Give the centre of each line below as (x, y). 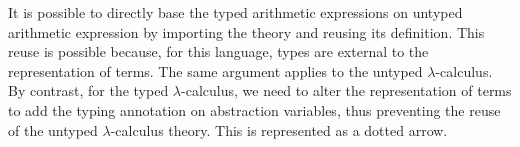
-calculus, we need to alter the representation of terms (346, 90)
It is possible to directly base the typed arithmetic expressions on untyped (235, 12)
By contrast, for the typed (88, 90)
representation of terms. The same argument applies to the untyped (215, 70)
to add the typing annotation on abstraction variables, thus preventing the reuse (254, 109)
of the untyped (53, 129)
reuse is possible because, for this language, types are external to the (218, 51)
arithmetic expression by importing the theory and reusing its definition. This (246, 31)
